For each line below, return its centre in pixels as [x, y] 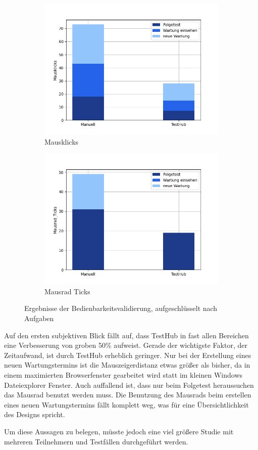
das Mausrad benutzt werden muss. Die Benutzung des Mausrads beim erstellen [128, 395]
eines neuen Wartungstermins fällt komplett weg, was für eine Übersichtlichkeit [126, 404]
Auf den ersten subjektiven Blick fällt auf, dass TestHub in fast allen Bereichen [126, 335]
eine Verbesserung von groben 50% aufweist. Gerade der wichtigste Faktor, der [126, 345]
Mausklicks [62, 141]
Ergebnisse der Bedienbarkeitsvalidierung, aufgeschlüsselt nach [121, 308]
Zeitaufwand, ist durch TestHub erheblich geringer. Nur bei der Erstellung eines [128, 355]
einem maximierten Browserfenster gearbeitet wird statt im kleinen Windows [123, 374]
